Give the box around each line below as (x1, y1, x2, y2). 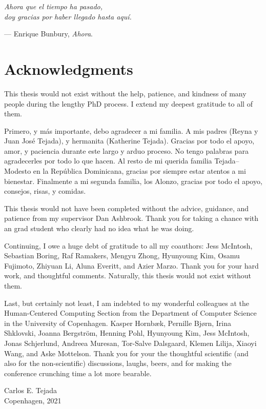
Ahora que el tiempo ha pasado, (4, 1, 103, 11)
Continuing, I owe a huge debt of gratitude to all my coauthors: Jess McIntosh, (4, 240, 253, 251)
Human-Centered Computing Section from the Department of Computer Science (4, 308, 257, 318)
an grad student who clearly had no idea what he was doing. (4, 223, 194, 234)
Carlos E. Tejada (4, 385, 57, 396)
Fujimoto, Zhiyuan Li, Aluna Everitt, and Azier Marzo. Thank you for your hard (4, 260, 259, 271)
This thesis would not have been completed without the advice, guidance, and (4, 202, 249, 213)
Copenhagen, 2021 (4, 395, 62, 405)
